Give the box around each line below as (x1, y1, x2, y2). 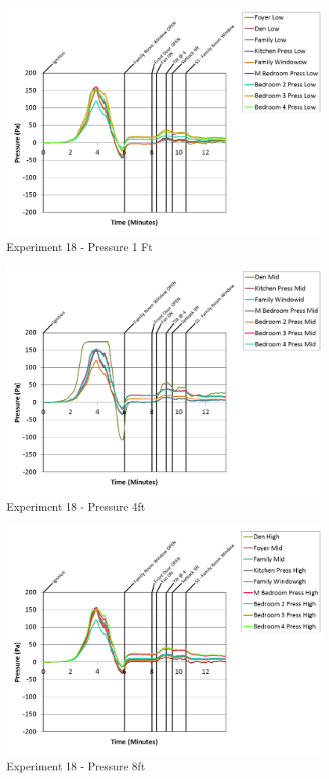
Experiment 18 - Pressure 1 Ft (6, 238, 153, 255)
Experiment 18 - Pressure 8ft (6, 758, 146, 774)
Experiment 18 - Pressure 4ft (6, 498, 146, 515)
